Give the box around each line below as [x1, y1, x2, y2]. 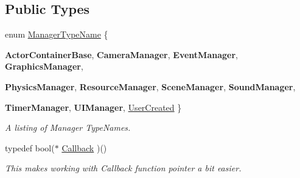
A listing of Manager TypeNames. [5, 121, 131, 134]
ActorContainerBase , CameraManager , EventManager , [5, 48, 238, 61]
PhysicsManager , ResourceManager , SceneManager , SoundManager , [5, 80, 296, 93]
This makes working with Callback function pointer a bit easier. [5, 162, 242, 174]
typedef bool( [5, 141, 55, 154]
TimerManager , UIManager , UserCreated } [5, 101, 182, 113]
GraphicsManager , [5, 60, 83, 73]
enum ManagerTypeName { [5, 28, 108, 41]
